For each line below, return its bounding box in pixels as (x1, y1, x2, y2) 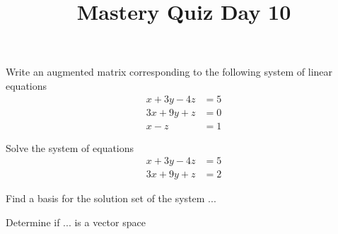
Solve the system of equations (6, 140, 134, 155)
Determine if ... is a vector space (6, 214, 146, 229)
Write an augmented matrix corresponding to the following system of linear (6, 64, 333, 79)
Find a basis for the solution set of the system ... (6, 191, 216, 206)
